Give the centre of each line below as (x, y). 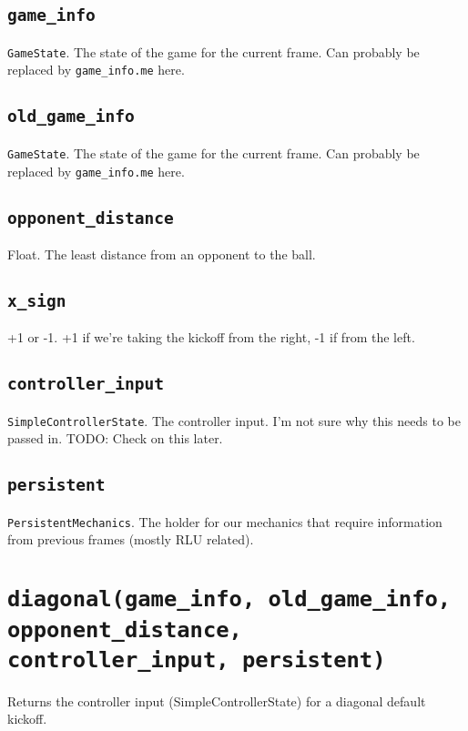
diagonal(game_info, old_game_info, (229, 599)
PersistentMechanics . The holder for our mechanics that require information (225, 521)
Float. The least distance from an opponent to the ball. (162, 254)
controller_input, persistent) (197, 660)
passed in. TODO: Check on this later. (115, 438)
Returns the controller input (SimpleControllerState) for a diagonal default (217, 701)
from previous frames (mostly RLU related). (131, 539)
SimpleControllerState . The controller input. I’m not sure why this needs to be (234, 420)
